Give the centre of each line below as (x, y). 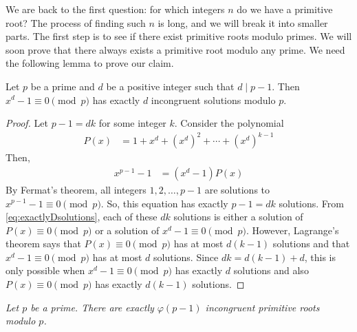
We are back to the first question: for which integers (115, 9)
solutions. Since (186, 257)
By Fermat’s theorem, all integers (76, 189)
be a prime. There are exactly (92, 307)
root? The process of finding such (76, 22)
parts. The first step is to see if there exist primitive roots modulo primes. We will (179, 36)
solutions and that (311, 243)
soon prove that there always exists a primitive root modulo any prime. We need (175, 49)
